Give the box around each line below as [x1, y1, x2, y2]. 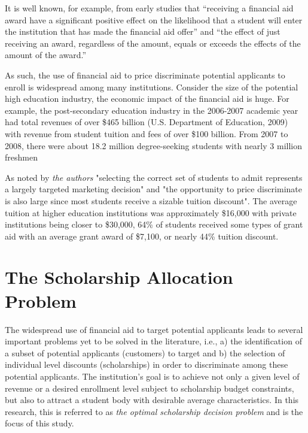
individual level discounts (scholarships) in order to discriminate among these [5, 358, 288, 371]
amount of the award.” [5, 49, 87, 61]
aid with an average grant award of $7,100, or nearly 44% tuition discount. [5, 229, 279, 242]
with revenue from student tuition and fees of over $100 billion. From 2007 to [5, 127, 288, 140]
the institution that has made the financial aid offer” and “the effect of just [5, 25, 280, 38]
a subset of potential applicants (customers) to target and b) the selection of [5, 346, 285, 359]
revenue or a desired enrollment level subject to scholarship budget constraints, [5, 381, 294, 394]
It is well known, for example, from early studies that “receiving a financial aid [5, 2, 294, 14]
